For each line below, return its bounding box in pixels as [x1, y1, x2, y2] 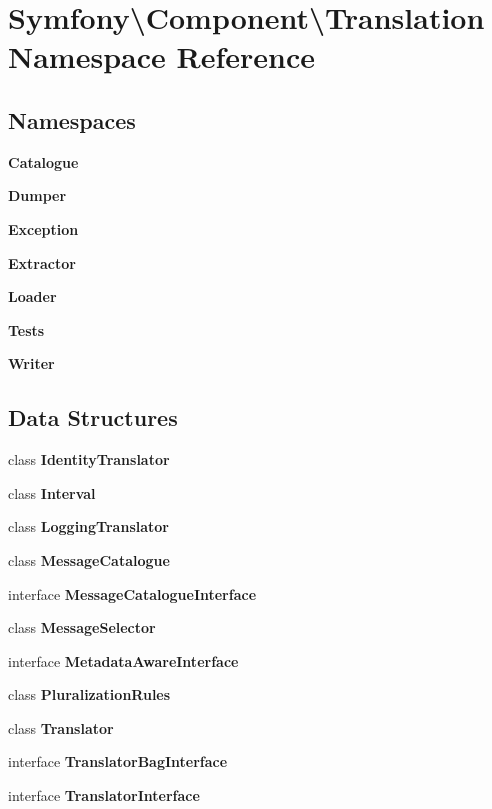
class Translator [8, 717, 114, 738]
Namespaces [8, 104, 136, 135]
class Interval [8, 482, 96, 503]
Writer [8, 353, 55, 374]
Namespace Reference [8, 36, 315, 77]
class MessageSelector [8, 617, 156, 638]
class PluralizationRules [8, 684, 171, 705]
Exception [8, 218, 79, 239]
